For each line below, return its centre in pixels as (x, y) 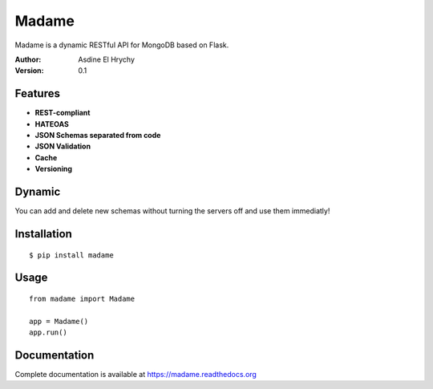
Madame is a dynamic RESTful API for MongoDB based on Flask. (122, 45)
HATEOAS (52, 124)
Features (37, 93)
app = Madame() (59, 321)
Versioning (53, 169)
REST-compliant (63, 113)
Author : (28, 59)
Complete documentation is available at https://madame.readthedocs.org (136, 374)
